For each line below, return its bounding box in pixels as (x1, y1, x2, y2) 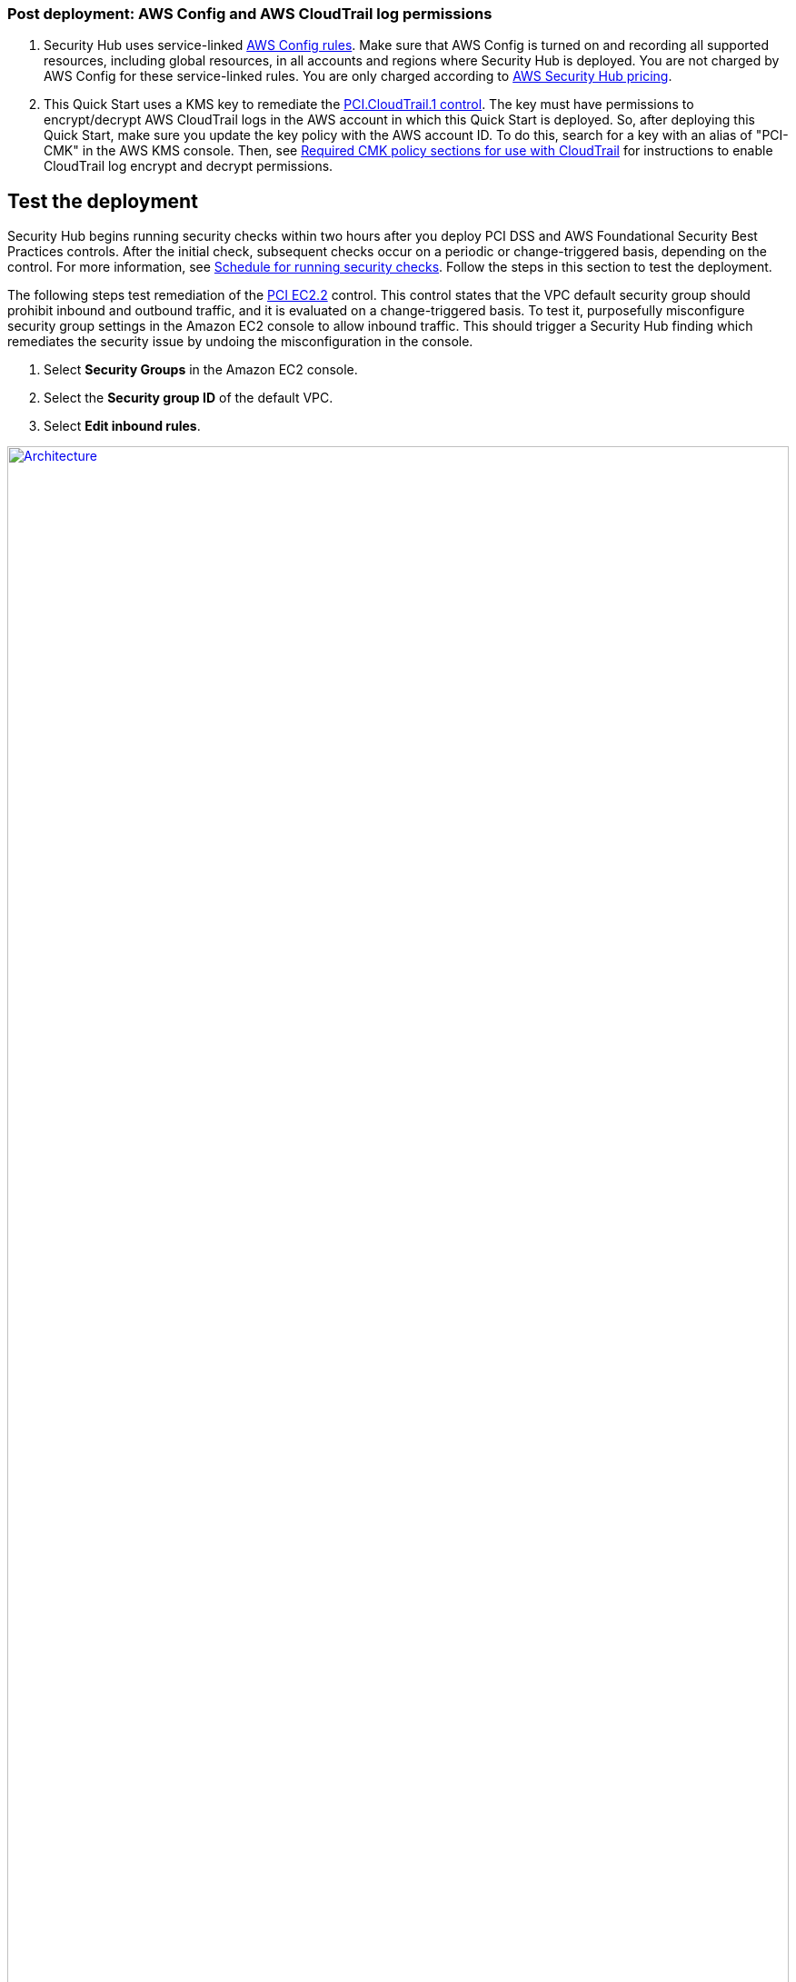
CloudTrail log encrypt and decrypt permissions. (44, 158, 333, 174)
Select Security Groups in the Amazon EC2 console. (44, 362, 358, 378)
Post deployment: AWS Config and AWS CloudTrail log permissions (7, 5, 493, 23)
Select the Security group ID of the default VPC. (44, 390, 333, 406)
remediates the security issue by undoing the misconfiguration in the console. (7, 334, 473, 350)
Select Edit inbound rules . (44, 418, 201, 434)
